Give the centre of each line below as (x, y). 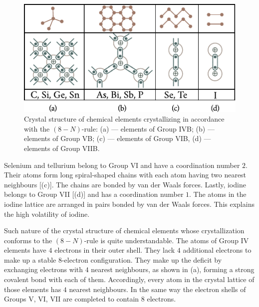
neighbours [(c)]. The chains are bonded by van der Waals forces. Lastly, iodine (125, 184)
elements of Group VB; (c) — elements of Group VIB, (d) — (118, 138)
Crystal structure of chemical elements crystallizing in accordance (124, 119)
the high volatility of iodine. (47, 214)
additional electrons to (217, 250)
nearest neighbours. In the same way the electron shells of (157, 289)
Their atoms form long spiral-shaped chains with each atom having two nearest (125, 175)
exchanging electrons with (44, 269)
